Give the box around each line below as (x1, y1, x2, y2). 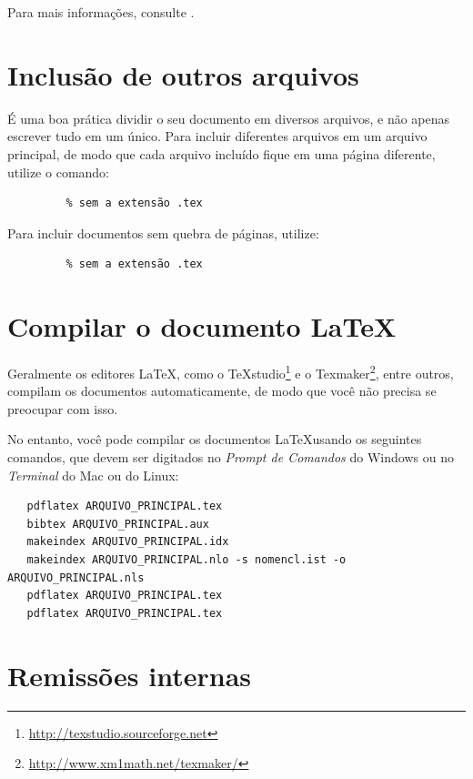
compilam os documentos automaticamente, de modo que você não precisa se (7, 381, 437, 400)
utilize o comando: (7, 162, 109, 181)
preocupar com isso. (7, 399, 118, 418)
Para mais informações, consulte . (7, 3, 195, 21)
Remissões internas (7, 656, 252, 693)
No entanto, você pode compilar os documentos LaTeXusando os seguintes (7, 430, 422, 449)
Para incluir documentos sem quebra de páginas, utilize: (7, 223, 319, 242)
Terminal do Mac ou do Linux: (7, 465, 179, 484)
